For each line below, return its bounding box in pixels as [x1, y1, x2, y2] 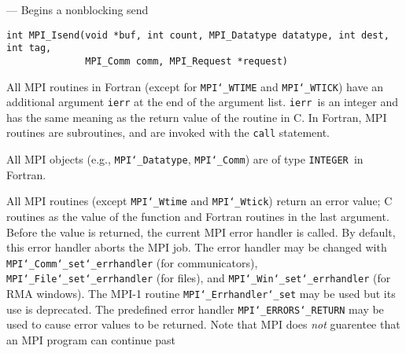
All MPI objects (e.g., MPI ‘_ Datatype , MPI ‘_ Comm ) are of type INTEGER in [6, 151, 364, 167]
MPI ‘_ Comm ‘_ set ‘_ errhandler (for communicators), [6, 254, 258, 270]
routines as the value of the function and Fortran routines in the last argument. [6, 208, 389, 225]
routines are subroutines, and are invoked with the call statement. [6, 124, 330, 141]
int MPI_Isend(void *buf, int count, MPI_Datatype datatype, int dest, [6, 29, 389, 41]
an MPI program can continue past [6, 332, 176, 348]
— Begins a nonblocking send [6, 2, 149, 17]
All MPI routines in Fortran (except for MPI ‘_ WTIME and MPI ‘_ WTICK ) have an [6, 78, 384, 94]
